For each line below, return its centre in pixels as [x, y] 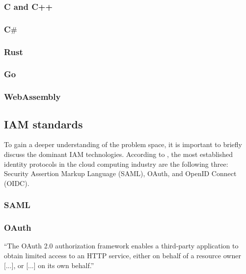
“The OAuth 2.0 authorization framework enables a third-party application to [121, 246]
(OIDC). [17, 183]
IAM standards [43, 124]
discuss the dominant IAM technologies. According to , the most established [119, 154]
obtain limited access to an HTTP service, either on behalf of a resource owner [123, 256]
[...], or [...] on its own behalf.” [49, 265]
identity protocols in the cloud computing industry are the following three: [116, 164]
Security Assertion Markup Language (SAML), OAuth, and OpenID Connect [120, 173]
